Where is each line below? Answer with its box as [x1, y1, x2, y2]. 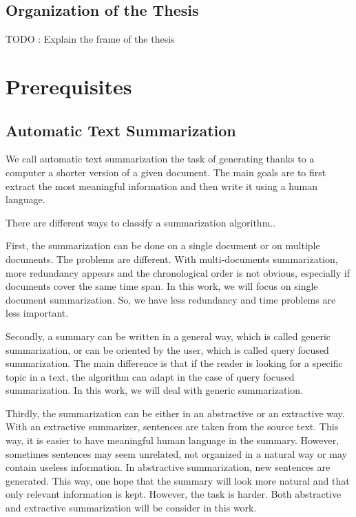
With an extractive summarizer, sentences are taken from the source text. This [6, 419, 339, 434]
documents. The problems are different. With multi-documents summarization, [6, 251, 338, 266]
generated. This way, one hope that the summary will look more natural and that [6, 473, 350, 487]
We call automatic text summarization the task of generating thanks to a [6, 151, 315, 166]
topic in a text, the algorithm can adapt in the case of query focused [6, 369, 295, 383]
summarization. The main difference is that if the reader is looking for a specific [6, 356, 343, 370]
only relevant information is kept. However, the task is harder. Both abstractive [6, 487, 342, 501]
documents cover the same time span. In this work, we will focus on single [6, 279, 318, 293]
